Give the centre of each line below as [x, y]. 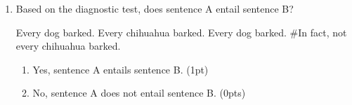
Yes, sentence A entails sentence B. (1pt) [120, 69]
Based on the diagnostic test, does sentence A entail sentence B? [155, 8]
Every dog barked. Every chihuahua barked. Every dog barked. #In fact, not [181, 32]
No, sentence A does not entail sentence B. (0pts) [139, 93]
